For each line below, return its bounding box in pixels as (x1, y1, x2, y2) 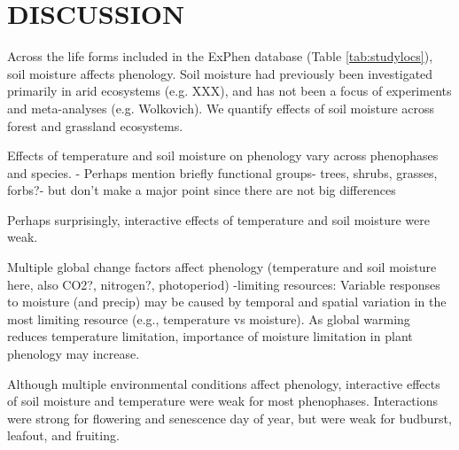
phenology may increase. (7, 345, 140, 363)
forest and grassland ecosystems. (7, 116, 183, 135)
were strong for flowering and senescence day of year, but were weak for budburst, (7, 408, 452, 427)
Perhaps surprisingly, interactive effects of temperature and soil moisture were (7, 210, 430, 229)
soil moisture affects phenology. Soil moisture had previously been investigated (7, 64, 433, 82)
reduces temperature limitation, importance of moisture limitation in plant (7, 327, 413, 345)
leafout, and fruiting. (7, 426, 120, 445)
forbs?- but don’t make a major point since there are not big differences (7, 181, 396, 199)
